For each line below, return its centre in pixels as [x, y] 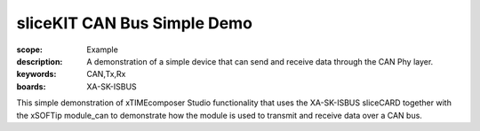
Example [103, 50]
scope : [30, 50]
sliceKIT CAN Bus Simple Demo [135, 23]
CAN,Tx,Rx [106, 74]
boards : [31, 86]
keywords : [36, 74]
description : [40, 61]
